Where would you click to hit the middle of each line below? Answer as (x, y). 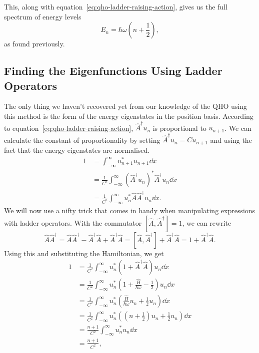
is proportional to (179, 128)
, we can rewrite (207, 222)
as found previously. (34, 44)
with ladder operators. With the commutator (73, 222)
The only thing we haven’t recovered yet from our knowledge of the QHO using (125, 106)
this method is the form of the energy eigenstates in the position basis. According (129, 116)
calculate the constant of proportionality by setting (82, 140)
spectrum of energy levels (43, 16)
